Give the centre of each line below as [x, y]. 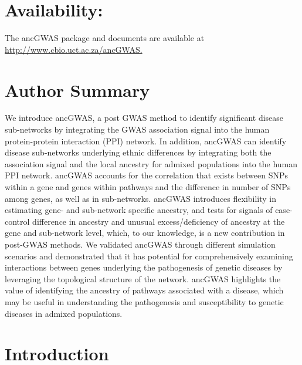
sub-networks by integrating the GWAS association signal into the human [137, 129]
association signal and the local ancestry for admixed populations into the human [151, 163]
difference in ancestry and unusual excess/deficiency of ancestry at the [159, 221]
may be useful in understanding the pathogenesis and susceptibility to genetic [144, 301]
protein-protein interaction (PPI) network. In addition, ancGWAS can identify [146, 141]
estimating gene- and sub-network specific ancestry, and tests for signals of [139, 210]
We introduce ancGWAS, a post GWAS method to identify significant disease [144, 118]
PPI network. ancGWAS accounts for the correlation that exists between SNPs [146, 175]
